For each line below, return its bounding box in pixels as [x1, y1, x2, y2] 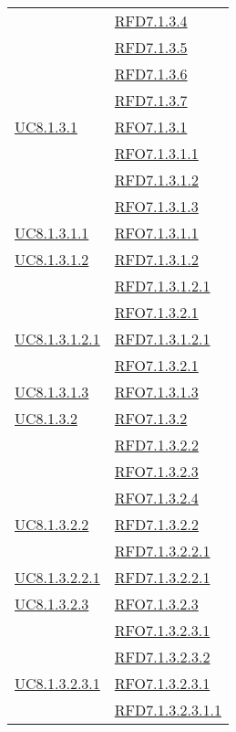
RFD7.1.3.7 [114, 90, 188, 111]
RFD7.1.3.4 [114, 10, 188, 31]
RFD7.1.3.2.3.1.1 [114, 699, 221, 720]
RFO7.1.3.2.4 [114, 487, 199, 508]
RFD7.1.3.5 [114, 37, 188, 58]
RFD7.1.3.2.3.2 [114, 646, 210, 667]
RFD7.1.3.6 [114, 63, 188, 84]
